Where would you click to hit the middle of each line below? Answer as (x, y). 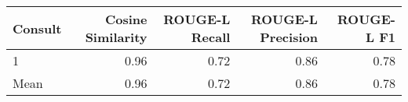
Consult (37, 28)
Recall (211, 37)
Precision (289, 37)
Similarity (116, 37)
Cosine (126, 19)
